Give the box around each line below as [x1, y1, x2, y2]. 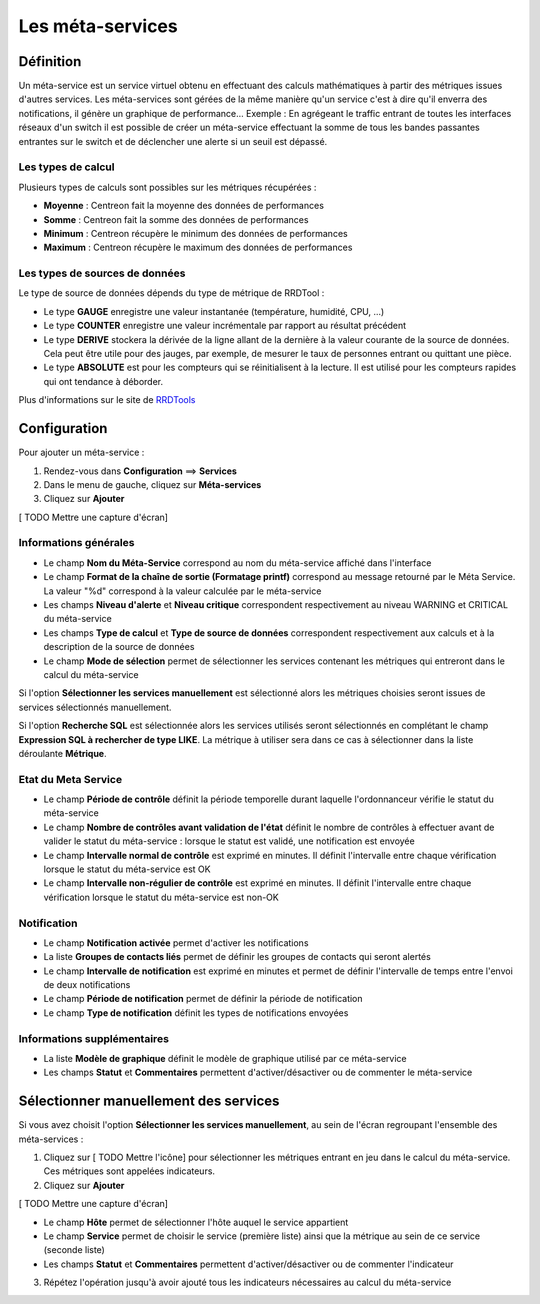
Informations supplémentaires [18, 1031, 170, 1045]
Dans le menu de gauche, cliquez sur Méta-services [43, 478, 262, 490]
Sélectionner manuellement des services [18, 1093, 280, 1110]
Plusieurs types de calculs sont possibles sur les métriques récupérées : [18, 181, 317, 193]
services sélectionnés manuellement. [18, 701, 172, 713]
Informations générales [18, 536, 135, 550]
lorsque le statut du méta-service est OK [43, 863, 211, 875]
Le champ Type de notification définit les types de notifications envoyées [43, 1006, 349, 1019]
